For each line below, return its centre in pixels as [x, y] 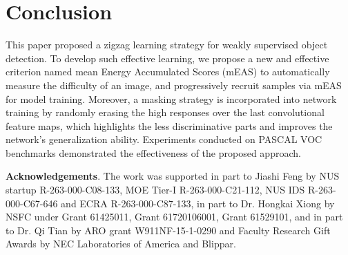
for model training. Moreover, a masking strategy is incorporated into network [171, 98]
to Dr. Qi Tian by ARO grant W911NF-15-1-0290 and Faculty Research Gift [168, 230]
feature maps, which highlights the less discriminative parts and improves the [169, 125]
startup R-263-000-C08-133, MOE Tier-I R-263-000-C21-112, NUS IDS [155, 190]
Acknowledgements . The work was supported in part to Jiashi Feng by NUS [173, 176]
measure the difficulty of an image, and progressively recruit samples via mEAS [174, 85]
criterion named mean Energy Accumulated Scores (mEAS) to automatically [168, 72]
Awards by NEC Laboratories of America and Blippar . [121, 244]
